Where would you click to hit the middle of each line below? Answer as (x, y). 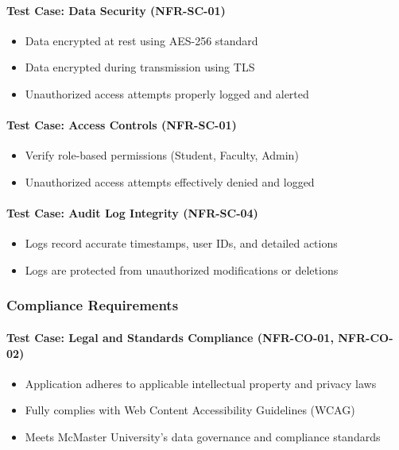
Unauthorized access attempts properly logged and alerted (167, 93)
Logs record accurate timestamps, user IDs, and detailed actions (181, 243)
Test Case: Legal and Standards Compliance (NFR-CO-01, (170, 337)
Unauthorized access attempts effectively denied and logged (170, 181)
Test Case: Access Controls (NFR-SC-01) (122, 125)
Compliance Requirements (93, 305)
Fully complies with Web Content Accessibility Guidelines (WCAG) (190, 410)
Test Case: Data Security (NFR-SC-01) (116, 10)
